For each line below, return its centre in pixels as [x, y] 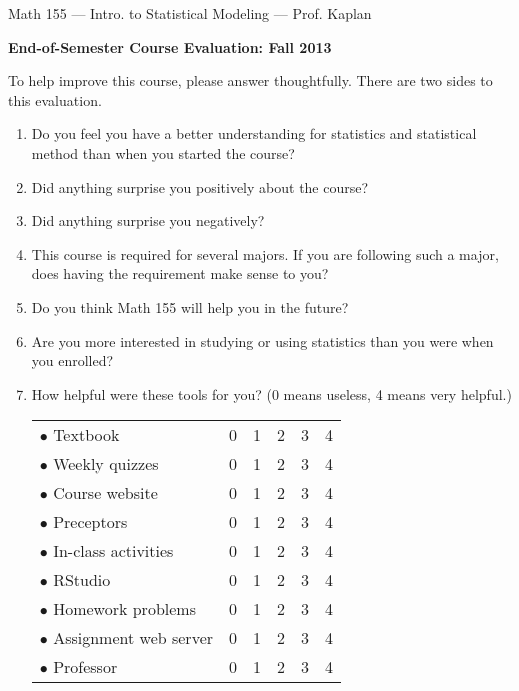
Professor [85, 667]
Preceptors [90, 522]
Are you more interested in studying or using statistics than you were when [262, 340]
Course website [105, 493]
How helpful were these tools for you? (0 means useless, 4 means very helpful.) [271, 393]
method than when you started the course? [163, 152]
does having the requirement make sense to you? [180, 273]
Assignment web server [133, 638]
